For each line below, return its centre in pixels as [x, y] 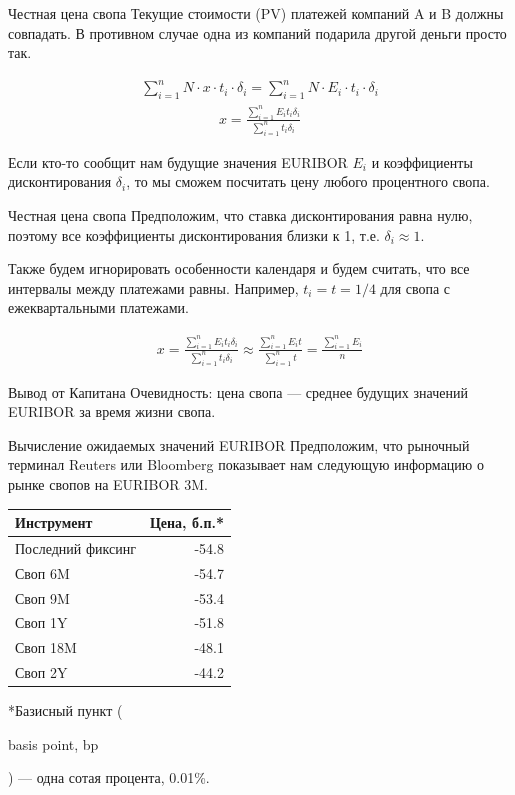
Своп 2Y [41, 672]
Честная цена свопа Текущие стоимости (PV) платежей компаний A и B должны [256, 13]
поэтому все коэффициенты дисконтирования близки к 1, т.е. [194, 234]
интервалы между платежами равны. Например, [153, 287]
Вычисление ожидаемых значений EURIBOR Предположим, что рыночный [239, 444]
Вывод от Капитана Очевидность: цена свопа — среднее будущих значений [238, 391]
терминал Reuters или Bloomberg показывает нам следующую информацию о [246, 464]
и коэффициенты [422, 161]
